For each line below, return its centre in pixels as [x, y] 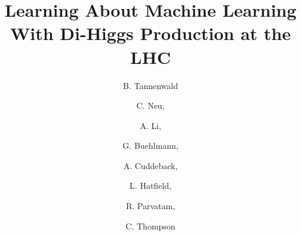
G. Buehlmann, [150, 145]
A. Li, [150, 125]
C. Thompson [150, 226]
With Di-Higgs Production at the [150, 33]
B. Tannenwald [150, 85]
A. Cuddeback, [150, 165]
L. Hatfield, [150, 186]
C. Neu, [150, 105]
